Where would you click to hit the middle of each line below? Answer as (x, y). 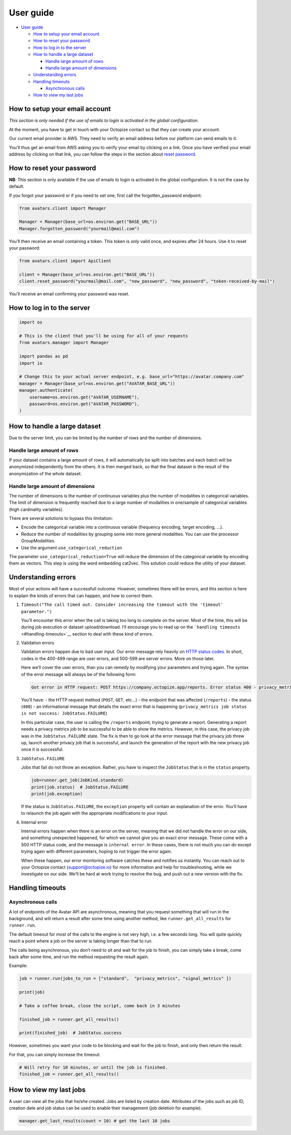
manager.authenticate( (46, 390)
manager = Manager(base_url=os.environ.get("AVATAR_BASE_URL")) (97, 383)
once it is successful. (42, 749)
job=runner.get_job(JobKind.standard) (77, 780)
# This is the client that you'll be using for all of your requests (104, 336)
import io (31, 363)
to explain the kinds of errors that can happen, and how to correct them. (81, 596)
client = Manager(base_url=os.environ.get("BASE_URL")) (87, 274)
